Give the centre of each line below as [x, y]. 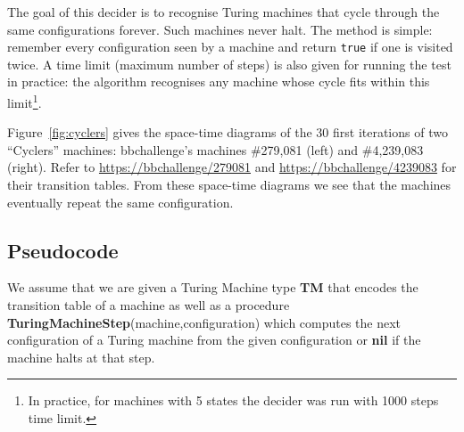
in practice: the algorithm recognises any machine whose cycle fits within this [219, 82]
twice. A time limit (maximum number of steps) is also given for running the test [229, 64]
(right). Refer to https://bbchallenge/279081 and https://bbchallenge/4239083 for [232, 167]
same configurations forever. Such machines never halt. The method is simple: [220, 29]
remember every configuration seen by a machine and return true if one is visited [230, 47]
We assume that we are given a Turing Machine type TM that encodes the [213, 287]
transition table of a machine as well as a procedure [149, 305]
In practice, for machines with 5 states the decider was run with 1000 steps [233, 400]
